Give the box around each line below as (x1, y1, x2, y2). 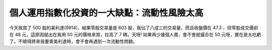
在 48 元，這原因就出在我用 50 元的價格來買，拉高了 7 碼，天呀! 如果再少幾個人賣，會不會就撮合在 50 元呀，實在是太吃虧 (9, 31, 261, 37)
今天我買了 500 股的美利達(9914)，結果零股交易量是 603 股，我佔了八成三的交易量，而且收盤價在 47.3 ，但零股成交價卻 (9, 25, 258, 31)
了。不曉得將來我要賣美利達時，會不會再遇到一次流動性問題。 (9, 39, 138, 45)
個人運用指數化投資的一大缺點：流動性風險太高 (9, 7, 204, 18)
